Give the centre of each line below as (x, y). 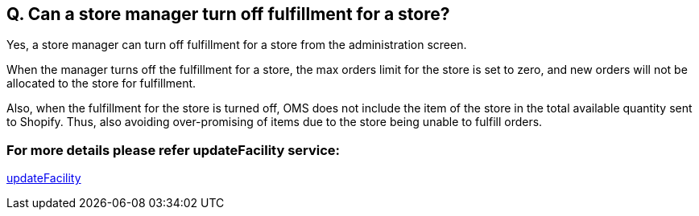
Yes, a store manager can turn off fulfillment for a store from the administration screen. (237, 45)
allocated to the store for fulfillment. (101, 84)
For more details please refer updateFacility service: (174, 150)
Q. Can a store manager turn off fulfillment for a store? (228, 14)
